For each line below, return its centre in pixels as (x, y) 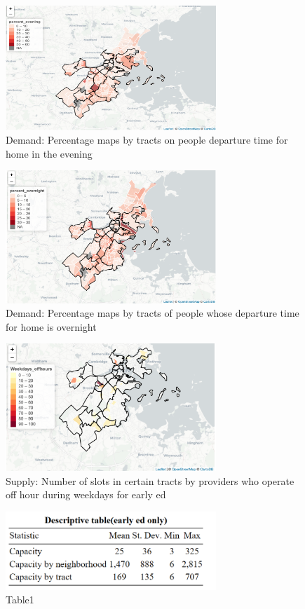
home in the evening (49, 153)
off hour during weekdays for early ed (86, 494)
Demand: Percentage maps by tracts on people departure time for (147, 140)
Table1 (20, 600)
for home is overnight (51, 326)
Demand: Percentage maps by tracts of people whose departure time (152, 313)
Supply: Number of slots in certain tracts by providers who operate (150, 480)
